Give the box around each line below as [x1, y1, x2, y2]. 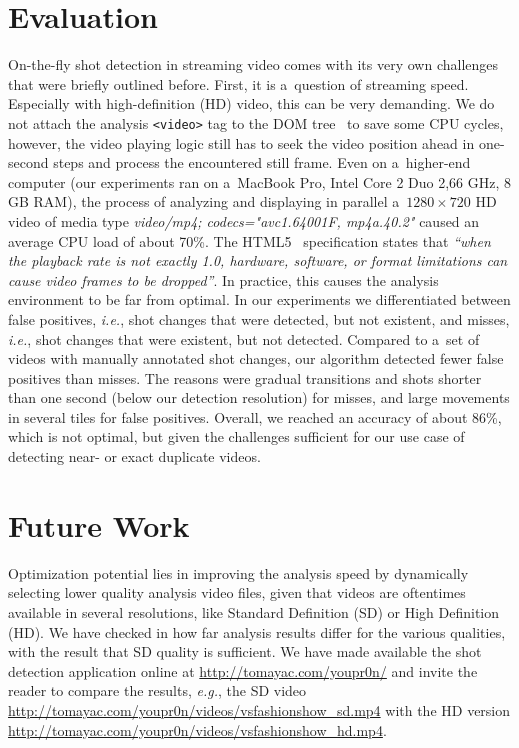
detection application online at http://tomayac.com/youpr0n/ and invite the [8, 660, 478, 681]
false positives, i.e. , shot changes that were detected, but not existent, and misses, [8, 308, 510, 329]
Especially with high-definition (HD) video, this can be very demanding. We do [8, 93, 495, 114]
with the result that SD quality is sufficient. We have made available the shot [8, 641, 482, 662]
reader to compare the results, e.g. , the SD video [8, 680, 307, 701]
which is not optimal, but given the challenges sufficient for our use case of [8, 426, 465, 447]
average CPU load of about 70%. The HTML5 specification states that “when [8, 230, 491, 251]
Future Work [8, 504, 190, 545]
